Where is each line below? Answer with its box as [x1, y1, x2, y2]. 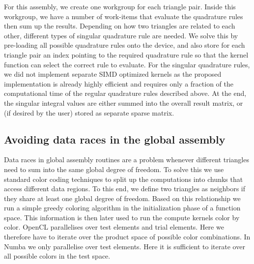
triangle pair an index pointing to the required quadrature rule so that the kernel [4, 49, 249, 59]
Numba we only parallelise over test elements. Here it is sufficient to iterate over [4, 241, 245, 251]
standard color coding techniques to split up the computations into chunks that [4, 174, 243, 184]
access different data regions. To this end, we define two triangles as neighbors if [4, 183, 246, 194]
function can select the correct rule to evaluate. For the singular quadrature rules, [4, 59, 250, 69]
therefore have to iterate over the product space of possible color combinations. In [4, 232, 251, 242]
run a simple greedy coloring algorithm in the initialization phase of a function [4, 203, 241, 213]
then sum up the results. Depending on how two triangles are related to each [4, 21, 235, 31]
